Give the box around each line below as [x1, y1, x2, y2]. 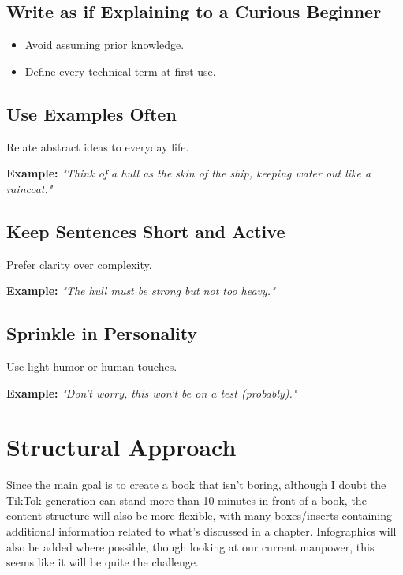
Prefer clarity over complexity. [6, 256, 152, 272]
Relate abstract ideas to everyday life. [6, 138, 189, 155]
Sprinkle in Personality [6, 321, 198, 345]
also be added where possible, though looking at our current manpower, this [6, 538, 375, 554]
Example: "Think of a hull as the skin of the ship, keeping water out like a [6, 165, 371, 181]
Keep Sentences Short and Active [6, 218, 285, 243]
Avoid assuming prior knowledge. [24, 36, 185, 53]
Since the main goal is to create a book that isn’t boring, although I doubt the [6, 476, 386, 493]
